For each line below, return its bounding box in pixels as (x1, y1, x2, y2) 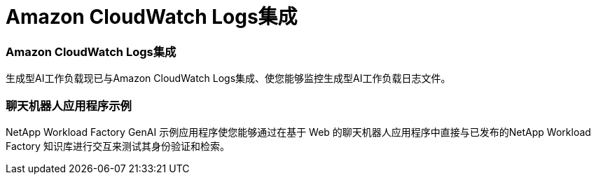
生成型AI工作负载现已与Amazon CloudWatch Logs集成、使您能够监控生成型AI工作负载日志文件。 (6, 72, 451, 85)
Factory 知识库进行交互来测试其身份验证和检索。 (6, 139, 230, 152)
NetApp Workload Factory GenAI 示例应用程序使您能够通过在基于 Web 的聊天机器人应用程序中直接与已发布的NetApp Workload (6, 125, 591, 138)
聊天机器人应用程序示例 (6, 98, 132, 113)
